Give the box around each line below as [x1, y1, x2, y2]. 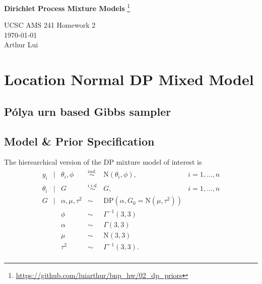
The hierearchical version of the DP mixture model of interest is [4, 157, 202, 167]
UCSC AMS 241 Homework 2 [4, 20, 96, 30]
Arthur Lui [4, 39, 38, 50]
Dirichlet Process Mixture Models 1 [4, 2, 130, 13]
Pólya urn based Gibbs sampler [4, 103, 171, 119]
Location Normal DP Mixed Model [4, 69, 254, 90]
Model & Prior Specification [4, 133, 155, 149]
